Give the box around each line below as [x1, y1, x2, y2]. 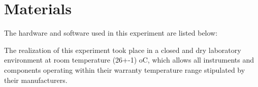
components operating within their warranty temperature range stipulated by [4, 64, 245, 75]
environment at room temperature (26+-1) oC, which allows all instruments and [4, 54, 254, 65]
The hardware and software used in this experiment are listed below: [4, 27, 218, 38]
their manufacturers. [4, 74, 68, 85]
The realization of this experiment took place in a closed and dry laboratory [4, 44, 241, 55]
